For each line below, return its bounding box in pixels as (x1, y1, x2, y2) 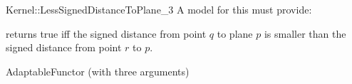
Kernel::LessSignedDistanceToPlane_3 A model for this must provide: (6, 2, 312, 16)
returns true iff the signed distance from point (6, 26, 207, 41)
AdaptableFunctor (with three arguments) (6, 63, 190, 78)
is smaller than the (264, 26, 346, 41)
